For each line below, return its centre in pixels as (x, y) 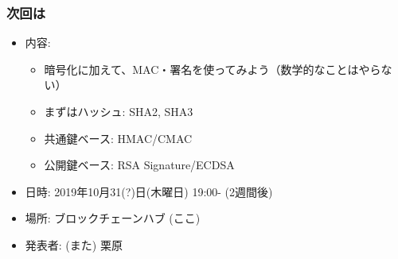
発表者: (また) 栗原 (74, 244)
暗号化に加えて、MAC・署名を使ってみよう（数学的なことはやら (213, 69)
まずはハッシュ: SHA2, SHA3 (119, 111)
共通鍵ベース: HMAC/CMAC (118, 138)
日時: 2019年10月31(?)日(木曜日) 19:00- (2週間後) (149, 191)
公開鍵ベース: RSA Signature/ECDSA (139, 165)
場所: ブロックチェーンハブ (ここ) (113, 218)
